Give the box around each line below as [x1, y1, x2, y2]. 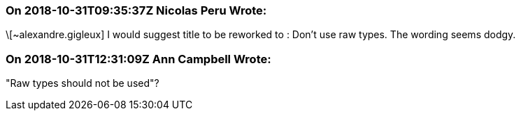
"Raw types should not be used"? [6, 77, 159, 90]
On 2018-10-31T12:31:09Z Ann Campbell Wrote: [6, 51, 271, 66]
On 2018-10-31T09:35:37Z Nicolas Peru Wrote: [6, 3, 267, 17]
